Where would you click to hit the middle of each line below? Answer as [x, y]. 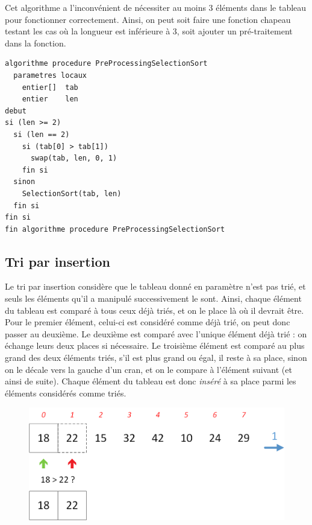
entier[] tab [50, 87]
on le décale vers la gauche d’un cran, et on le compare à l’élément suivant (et [148, 369]
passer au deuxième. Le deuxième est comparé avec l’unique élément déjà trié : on [156, 333]
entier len [50, 99]
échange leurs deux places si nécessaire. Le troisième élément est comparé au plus [155, 345]
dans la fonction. [36, 43]
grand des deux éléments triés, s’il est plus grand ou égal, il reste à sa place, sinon [156, 358]
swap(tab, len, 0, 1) [74, 158]
